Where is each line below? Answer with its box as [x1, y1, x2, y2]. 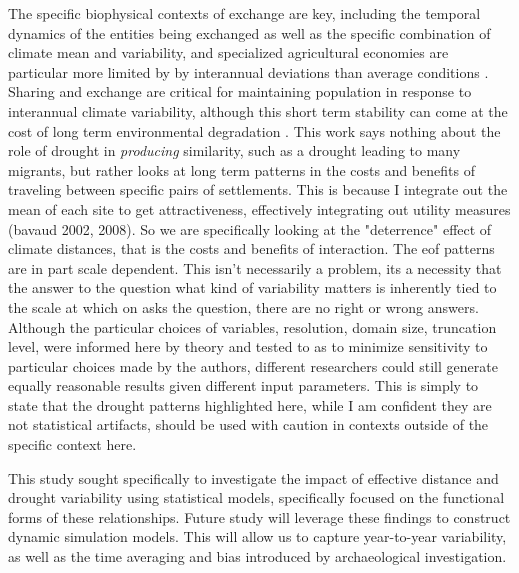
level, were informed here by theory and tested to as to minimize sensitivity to [8, 336, 488, 357]
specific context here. [8, 434, 137, 455]
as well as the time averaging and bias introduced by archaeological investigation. [8, 546, 507, 567]
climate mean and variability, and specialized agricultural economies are [8, 42, 449, 63]
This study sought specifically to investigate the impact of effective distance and [8, 467, 499, 488]
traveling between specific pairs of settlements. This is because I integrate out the [8, 179, 508, 200]
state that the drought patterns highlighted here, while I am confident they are [8, 394, 492, 415]
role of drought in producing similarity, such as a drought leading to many [8, 140, 461, 161]
